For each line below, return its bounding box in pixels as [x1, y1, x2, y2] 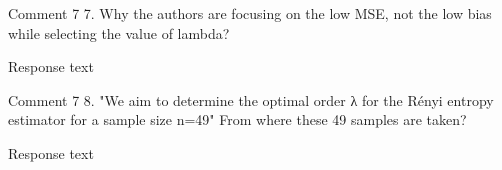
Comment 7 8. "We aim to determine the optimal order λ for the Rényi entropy [8, 89, 494, 110]
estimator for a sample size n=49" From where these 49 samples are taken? [8, 109, 467, 130]
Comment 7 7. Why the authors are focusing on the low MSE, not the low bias [8, 3, 492, 23]
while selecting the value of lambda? [8, 22, 230, 43]
